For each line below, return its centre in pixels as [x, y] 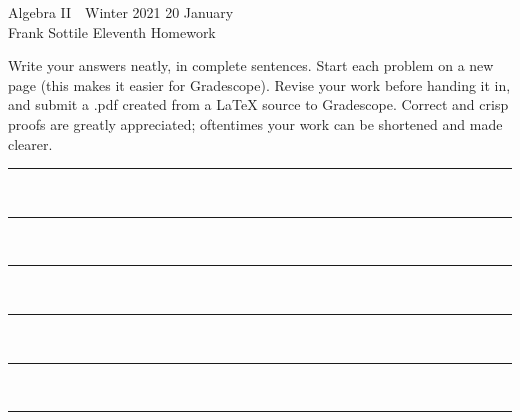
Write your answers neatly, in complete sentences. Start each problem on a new [251, 65]
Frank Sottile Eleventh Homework [112, 31]
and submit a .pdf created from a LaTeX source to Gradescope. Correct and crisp [258, 104]
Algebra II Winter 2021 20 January [121, 12]
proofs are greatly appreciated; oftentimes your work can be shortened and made [255, 123]
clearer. [30, 143]
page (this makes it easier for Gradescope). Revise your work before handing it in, [259, 84]
